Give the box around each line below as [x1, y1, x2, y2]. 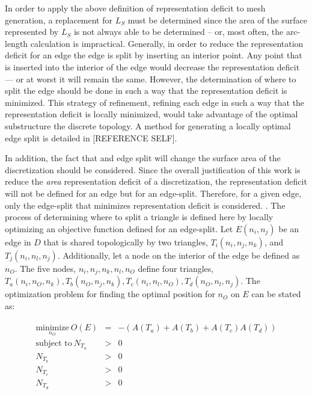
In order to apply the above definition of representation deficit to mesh [5, 2, 266, 14]
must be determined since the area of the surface [127, 13, 307, 26]
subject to [35, 339, 72, 348]
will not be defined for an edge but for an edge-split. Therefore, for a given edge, [5, 186, 302, 199]
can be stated [251, 288, 301, 300]
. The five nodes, [14, 262, 76, 274]
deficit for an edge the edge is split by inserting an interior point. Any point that [5, 49, 302, 61]
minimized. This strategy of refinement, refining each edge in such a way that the [5, 96, 305, 108]
